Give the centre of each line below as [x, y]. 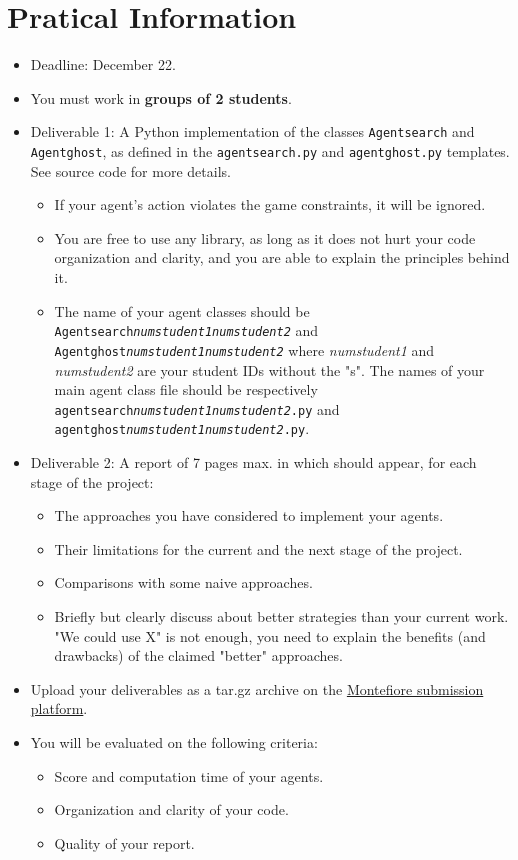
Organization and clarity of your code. [171, 809]
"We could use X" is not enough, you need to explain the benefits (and [270, 635]
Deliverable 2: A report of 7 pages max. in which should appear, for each [253, 462]
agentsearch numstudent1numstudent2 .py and [197, 408]
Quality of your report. [124, 842]
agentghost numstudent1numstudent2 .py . [182, 428]
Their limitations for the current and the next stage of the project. [258, 548]
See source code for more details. [130, 170]
